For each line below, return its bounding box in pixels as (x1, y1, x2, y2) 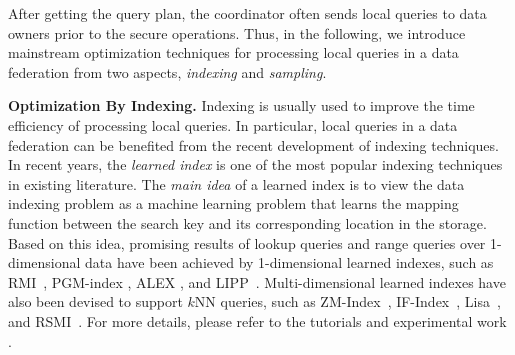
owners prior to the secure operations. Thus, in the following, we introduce (8, 22, 466, 43)
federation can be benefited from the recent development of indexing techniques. (8, 134, 499, 155)
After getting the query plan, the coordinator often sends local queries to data (8, 3, 487, 23)
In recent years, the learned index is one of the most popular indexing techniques (8, 154, 503, 175)
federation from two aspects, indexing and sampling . (8, 61, 327, 82)
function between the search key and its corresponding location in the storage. (8, 212, 487, 233)
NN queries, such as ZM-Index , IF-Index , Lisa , (194, 291, 501, 312)
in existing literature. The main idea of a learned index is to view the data (8, 173, 465, 194)
